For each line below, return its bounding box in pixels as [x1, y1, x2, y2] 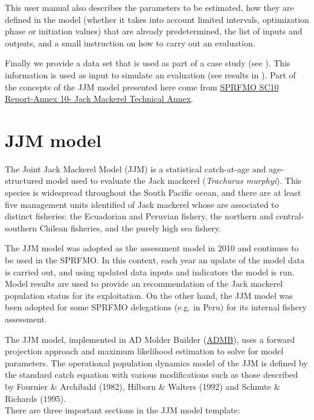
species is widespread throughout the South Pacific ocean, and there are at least [5, 186, 301, 199]
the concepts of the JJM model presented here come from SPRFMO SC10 [5, 80, 279, 93]
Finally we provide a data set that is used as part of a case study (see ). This [5, 57, 290, 69]
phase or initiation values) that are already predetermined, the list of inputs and [5, 25, 303, 37]
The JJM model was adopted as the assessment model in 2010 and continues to [5, 242, 299, 254]
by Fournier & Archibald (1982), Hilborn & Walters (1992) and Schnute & [5, 380, 281, 392]
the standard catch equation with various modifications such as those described [5, 368, 298, 381]
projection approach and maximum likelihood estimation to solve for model [5, 345, 284, 357]
